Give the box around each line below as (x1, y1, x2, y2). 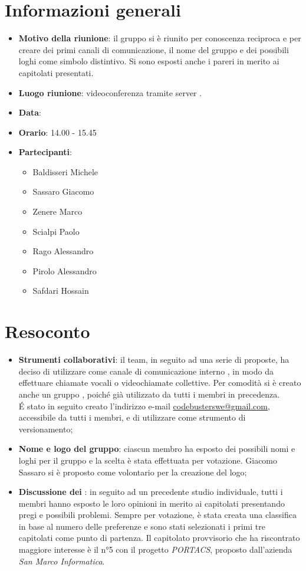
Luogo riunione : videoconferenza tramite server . (18, 86, 202, 99)
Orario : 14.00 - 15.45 (18, 126, 97, 138)
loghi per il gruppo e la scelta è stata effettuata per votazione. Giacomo (18, 454, 278, 466)
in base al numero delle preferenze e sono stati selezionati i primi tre (18, 520, 265, 532)
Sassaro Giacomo (32, 185, 94, 198)
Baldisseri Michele (32, 165, 98, 178)
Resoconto (5, 319, 90, 343)
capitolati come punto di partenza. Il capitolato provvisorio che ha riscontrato (18, 531, 300, 544)
